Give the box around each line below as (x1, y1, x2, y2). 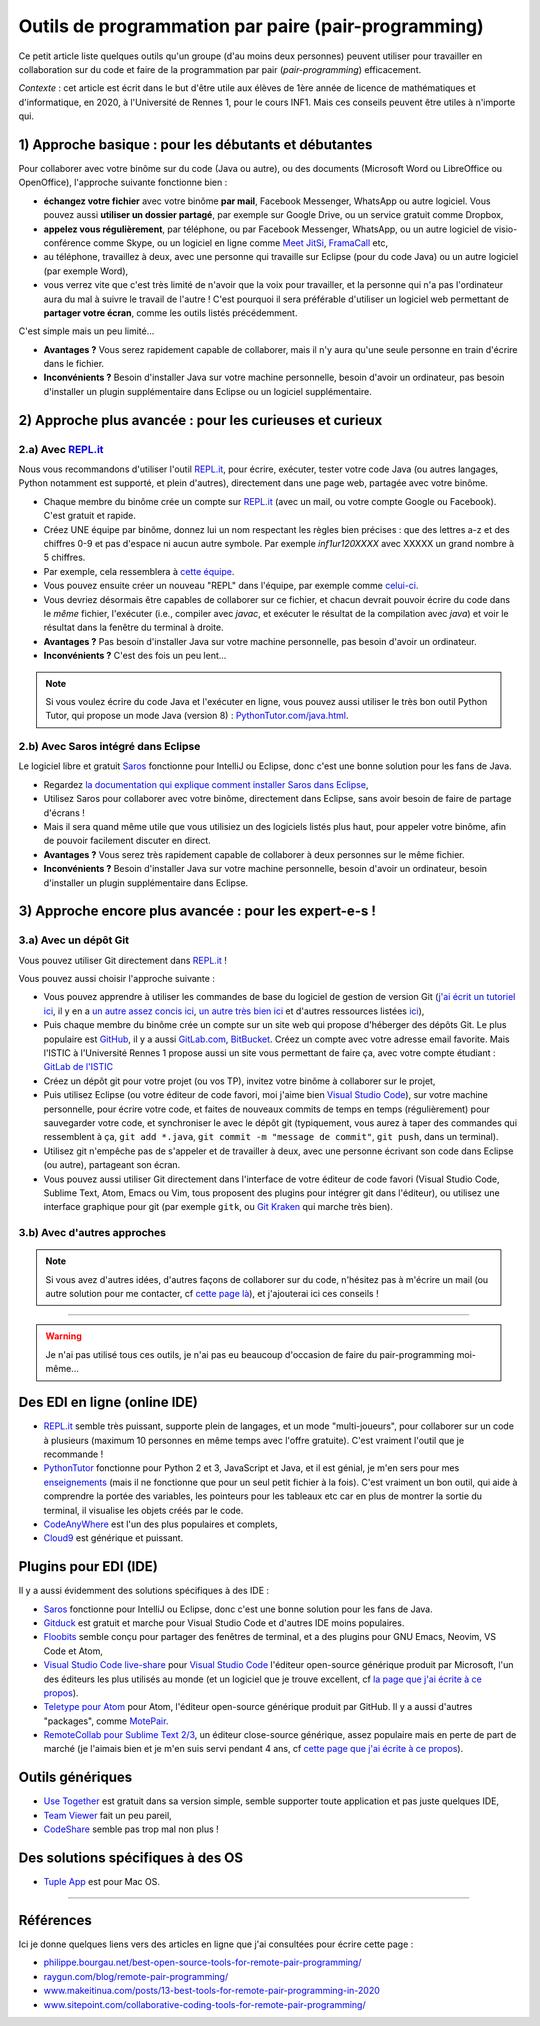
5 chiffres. (43, 551, 86, 564)
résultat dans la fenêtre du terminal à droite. (43, 621, 224, 634)
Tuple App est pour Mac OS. (43, 1876, 160, 1888)
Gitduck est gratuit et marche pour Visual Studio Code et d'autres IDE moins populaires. (43, 1616, 405, 1629)
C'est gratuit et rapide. (43, 510, 137, 522)
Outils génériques (18, 1769, 133, 1786)
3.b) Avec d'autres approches (18, 1226, 167, 1240)
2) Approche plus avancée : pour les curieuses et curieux (18, 411, 383, 429)
